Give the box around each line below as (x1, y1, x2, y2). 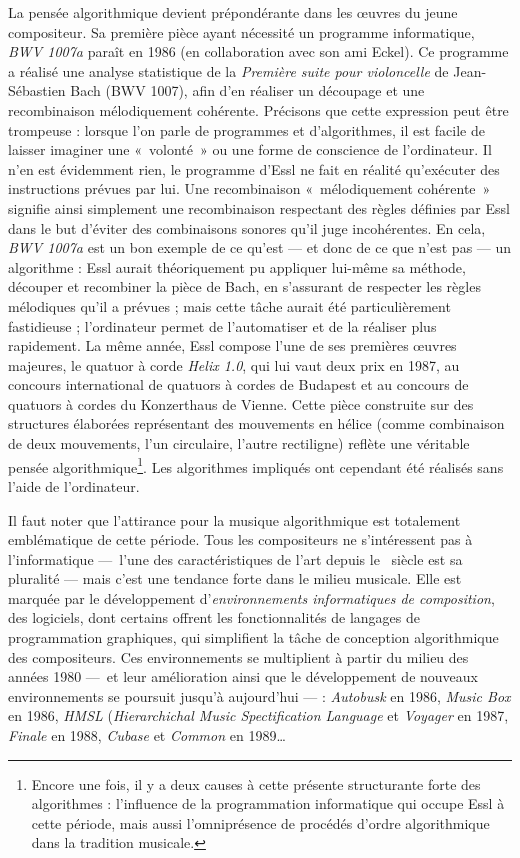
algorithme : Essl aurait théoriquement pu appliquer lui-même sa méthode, (8, 256, 466, 277)
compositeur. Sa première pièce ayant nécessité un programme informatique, (8, 21, 475, 42)
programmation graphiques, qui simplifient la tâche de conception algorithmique (8, 627, 499, 648)
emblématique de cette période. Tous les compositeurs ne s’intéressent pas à (8, 529, 473, 550)
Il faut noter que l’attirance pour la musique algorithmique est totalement (8, 509, 461, 530)
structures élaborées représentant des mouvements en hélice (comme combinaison (8, 413, 505, 434)
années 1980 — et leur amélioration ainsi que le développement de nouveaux (8, 666, 478, 687)
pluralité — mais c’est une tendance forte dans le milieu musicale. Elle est (8, 568, 462, 589)
